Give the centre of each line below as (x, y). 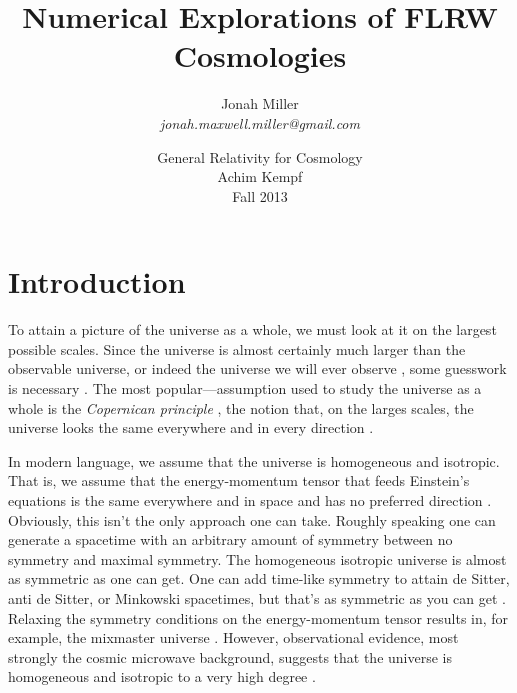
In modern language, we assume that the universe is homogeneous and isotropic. (254, 460)
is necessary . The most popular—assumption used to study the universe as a (245, 388)
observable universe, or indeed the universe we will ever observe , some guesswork (257, 368)
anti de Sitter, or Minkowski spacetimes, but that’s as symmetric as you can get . (257, 597)
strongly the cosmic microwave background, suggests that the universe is (230, 656)
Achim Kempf (260, 176)
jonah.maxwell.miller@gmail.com (260, 122)
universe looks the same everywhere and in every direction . (191, 427)
